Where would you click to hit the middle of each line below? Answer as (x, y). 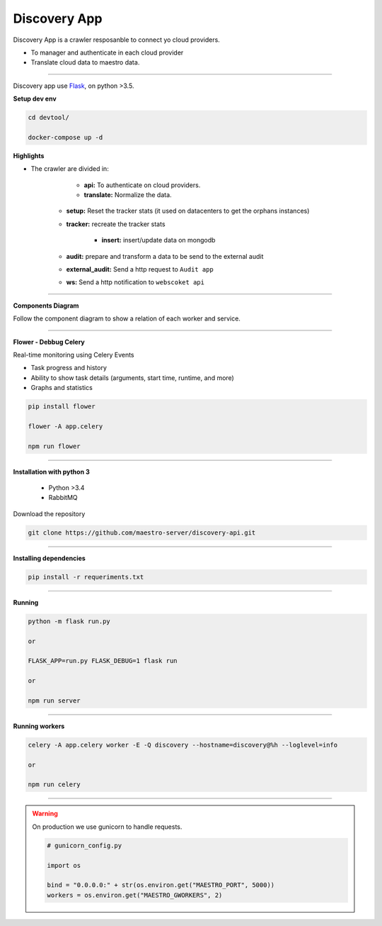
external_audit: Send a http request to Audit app (140, 269)
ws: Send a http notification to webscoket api (135, 282)
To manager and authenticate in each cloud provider (107, 52)
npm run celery (54, 785)
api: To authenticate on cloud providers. (142, 185)
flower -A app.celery (65, 426)
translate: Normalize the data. (128, 195)
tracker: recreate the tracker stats (116, 224)
